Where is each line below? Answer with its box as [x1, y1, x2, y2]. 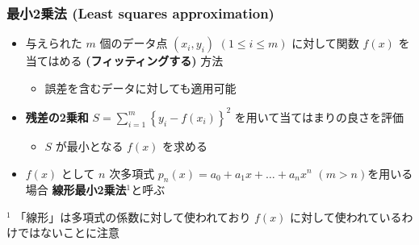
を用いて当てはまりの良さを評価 [234, 108, 404, 125]
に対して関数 [291, 35, 359, 52]
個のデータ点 [99, 35, 168, 52]
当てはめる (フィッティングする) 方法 [25, 52, 224, 69]
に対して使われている [290, 208, 402, 225]
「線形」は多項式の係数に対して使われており [15, 208, 251, 225]
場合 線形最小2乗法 [25, 181, 127, 198]
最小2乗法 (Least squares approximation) [6, 2, 274, 23]
